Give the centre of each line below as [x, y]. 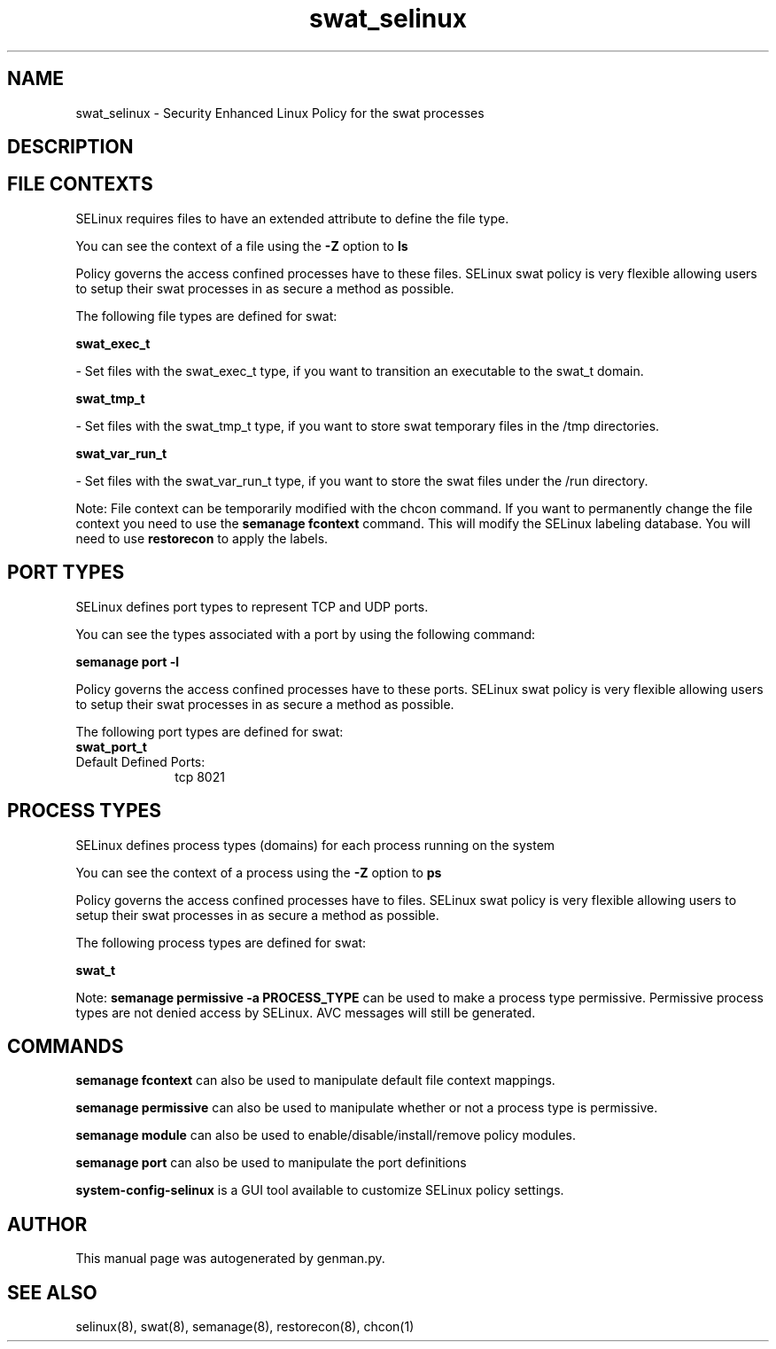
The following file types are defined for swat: [206, 316]
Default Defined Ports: [140, 761]
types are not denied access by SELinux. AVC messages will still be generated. [306, 1012]
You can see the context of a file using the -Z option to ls [242, 246]
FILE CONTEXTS [80, 184]
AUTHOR [47, 1224]
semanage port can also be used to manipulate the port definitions [271, 1163]
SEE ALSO [52, 1292]
